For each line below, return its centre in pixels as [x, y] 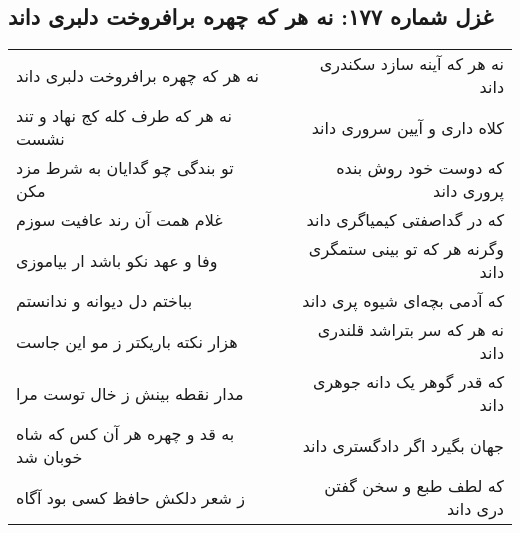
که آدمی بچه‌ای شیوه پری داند [403, 301]
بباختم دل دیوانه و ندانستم [104, 301]
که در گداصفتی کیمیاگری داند [405, 220]
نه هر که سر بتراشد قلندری [410, 330]
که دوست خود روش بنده [420, 168]
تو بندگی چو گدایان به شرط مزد [125, 168]
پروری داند [468, 191]
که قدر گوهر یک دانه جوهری [408, 382]
